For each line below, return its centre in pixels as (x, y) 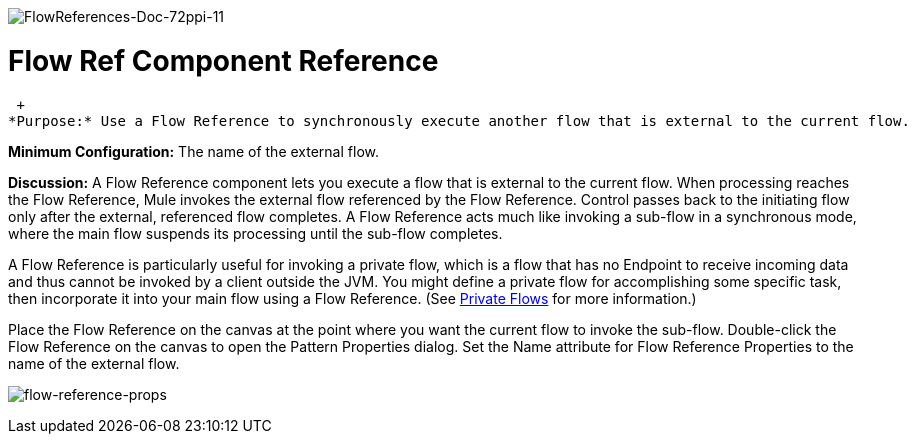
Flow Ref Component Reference (223, 60)
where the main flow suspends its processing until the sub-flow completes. (255, 233)
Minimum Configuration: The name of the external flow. (193, 151)
